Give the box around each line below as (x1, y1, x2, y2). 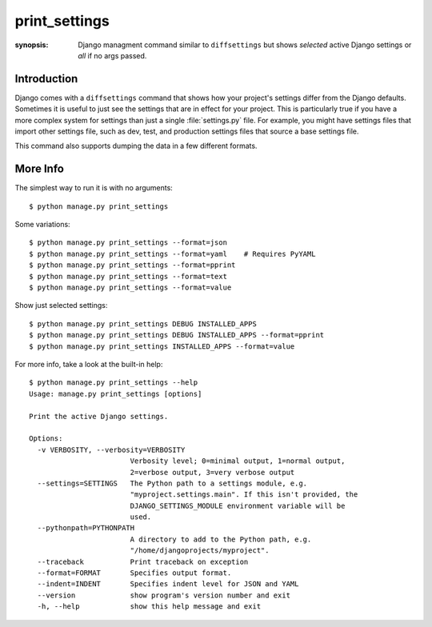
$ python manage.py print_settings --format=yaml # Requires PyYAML (29, 249, 316, 258)
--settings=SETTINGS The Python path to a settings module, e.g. (37, 478, 308, 488)
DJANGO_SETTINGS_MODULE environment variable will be (130, 501, 346, 510)
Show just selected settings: (14, 301, 108, 310)
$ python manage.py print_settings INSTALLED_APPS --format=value (29, 341, 295, 351)
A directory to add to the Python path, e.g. (130, 534, 312, 544)
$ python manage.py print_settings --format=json (29, 238, 228, 247)
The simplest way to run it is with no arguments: (14, 183, 174, 193)
